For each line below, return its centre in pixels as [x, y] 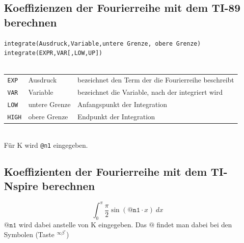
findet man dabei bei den [194, 225]
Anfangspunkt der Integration [122, 104]
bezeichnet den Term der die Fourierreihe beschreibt [156, 80]
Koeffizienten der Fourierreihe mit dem [106, 171]
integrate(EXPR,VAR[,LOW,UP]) [53, 53]
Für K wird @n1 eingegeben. [46, 145]
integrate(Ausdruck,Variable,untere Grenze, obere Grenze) [102, 43]
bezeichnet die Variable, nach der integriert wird [150, 92]
